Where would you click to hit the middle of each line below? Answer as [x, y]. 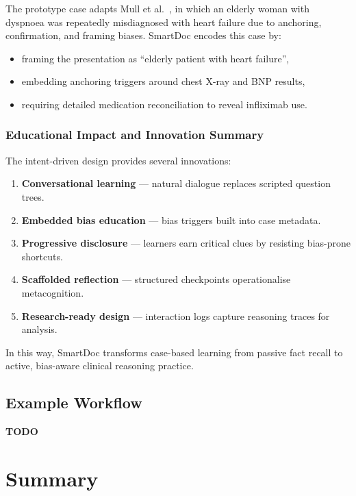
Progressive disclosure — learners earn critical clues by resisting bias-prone [186, 243]
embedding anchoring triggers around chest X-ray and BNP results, [163, 81]
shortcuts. [42, 256]
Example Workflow [74, 402]
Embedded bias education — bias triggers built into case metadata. [171, 220]
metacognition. [53, 292]
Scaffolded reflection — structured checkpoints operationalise [156, 279]
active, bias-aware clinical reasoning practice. [100, 365]
